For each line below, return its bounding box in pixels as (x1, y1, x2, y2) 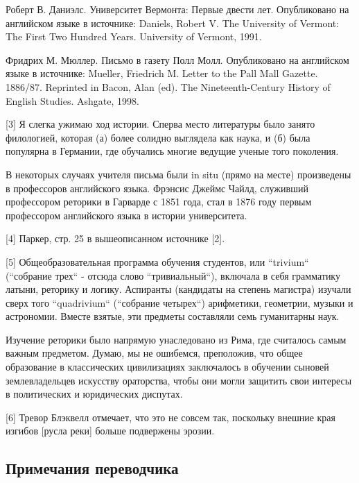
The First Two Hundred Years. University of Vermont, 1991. (6, 29, 262, 44)
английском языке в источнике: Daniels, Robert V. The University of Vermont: (6, 15, 340, 30)
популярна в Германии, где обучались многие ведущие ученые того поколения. (6, 144, 339, 158)
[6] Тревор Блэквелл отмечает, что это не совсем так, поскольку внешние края (6, 409, 336, 424)
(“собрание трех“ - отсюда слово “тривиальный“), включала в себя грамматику (6, 268, 340, 282)
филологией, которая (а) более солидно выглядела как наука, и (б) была (6, 130, 310, 144)
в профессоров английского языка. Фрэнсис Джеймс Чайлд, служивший (6, 180, 308, 195)
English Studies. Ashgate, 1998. (6, 93, 139, 108)
